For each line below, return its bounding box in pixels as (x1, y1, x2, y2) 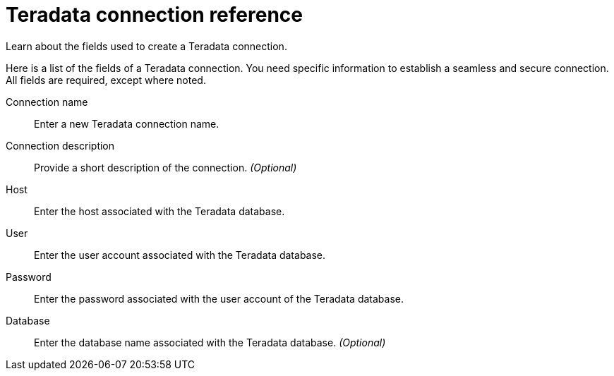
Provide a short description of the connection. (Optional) (34, 161, 297, 174)
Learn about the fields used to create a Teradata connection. (6, 40, 287, 52)
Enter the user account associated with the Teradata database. (34, 248, 326, 261)
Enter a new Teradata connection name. (34, 117, 219, 130)
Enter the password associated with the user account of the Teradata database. (34, 292, 404, 305)
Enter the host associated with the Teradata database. (34, 205, 285, 217)
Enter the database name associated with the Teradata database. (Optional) (34, 336, 386, 348)
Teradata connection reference (6, 3, 303, 27)
